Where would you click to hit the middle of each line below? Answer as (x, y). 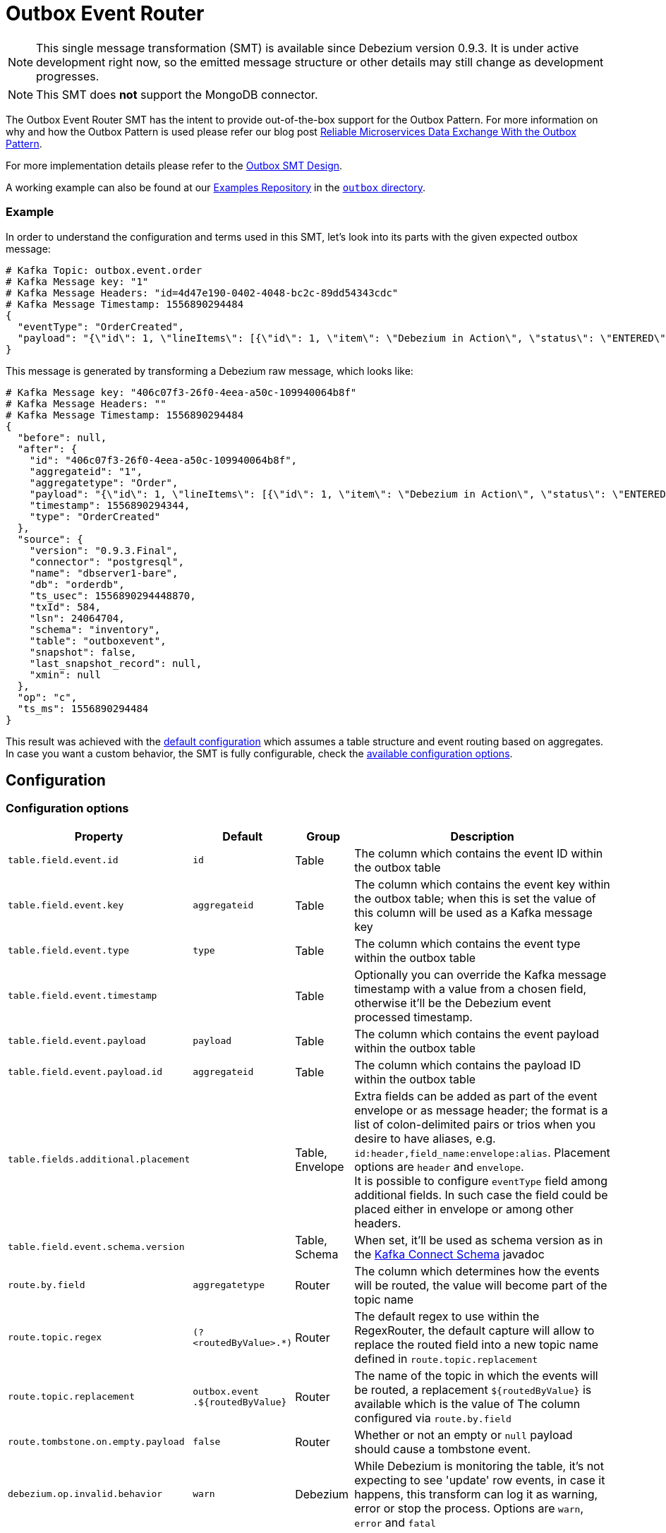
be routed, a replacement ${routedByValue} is (473, 1389)
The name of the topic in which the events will (476, 1375)
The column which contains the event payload (477, 1034)
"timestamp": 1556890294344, (110, 505)
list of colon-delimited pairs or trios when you (475, 1124)
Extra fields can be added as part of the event (476, 1096)
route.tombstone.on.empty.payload (96, 1442)
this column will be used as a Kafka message (473, 912)
